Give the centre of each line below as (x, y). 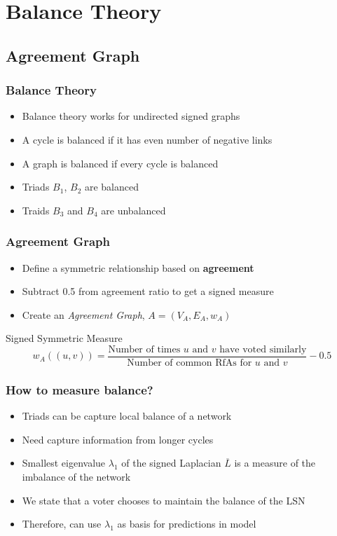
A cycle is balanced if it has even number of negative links (147, 139)
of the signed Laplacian (171, 463)
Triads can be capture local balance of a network (127, 416)
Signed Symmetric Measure (64, 338)
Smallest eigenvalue (64, 463)
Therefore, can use (62, 524)
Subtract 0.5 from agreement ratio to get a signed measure (148, 291)
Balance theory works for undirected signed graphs (131, 116)
